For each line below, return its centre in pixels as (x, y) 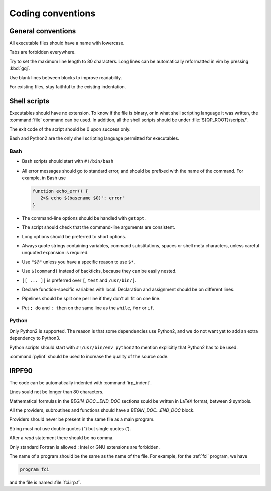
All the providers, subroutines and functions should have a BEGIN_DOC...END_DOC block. (102, 410)
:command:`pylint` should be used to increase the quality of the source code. (89, 356)
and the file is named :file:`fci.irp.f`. (45, 482)
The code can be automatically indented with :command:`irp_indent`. (80, 382)
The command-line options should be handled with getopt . (84, 218)
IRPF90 (21, 370)
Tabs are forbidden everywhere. (43, 52)
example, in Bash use (44, 178)
